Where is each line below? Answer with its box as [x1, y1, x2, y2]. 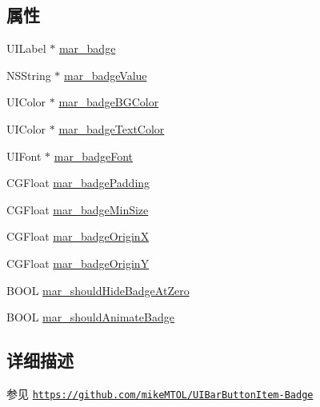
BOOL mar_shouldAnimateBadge [6, 309, 174, 325]
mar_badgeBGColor [58, 94, 159, 110]
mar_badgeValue [64, 66, 147, 83]
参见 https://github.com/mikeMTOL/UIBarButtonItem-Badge [6, 385, 314, 401]
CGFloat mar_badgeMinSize [6, 201, 149, 217]
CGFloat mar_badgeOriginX [6, 228, 150, 245]
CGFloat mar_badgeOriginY [6, 254, 150, 271]
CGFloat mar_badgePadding [6, 174, 150, 191]
